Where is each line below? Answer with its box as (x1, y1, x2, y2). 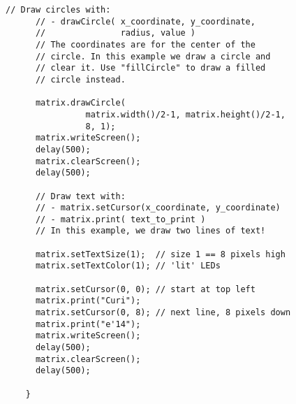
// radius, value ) (35, 28, 196, 38)
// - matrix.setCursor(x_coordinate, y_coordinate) (35, 203, 281, 213)
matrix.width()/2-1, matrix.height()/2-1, (85, 109, 286, 120)
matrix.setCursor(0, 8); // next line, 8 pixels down (35, 308, 291, 318)
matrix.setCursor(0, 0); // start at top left (35, 284, 256, 294)
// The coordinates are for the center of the (35, 39, 256, 50)
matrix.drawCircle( (35, 98, 126, 108)
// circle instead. (35, 74, 126, 85)
